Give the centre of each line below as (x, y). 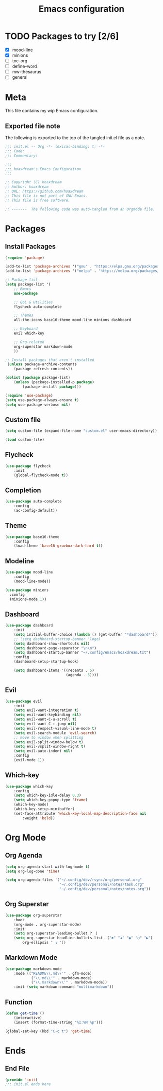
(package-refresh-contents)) (43, 369)
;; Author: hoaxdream (27, 187)
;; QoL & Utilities (33, 302)
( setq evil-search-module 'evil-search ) (55, 733)
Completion (23, 490)
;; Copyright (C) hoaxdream (33, 182)
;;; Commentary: (21, 156)
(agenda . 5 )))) (82, 675)
